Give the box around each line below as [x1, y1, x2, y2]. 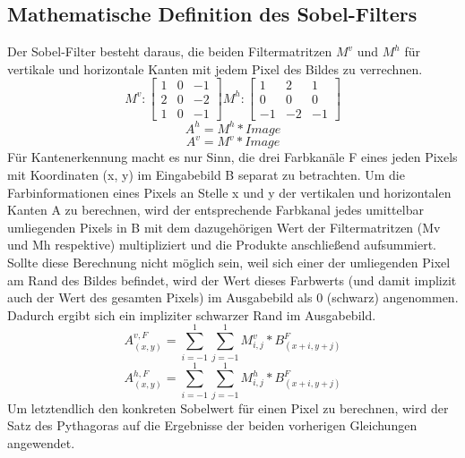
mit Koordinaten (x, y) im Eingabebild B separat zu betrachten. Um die [7, 165, 405, 184]
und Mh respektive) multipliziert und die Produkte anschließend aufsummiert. [7, 235, 436, 254]
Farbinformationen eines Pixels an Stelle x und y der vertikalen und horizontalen [7, 182, 452, 201]
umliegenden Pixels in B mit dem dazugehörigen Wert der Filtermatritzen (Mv [7, 217, 441, 236]
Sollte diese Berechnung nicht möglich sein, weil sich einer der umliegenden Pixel [7, 253, 451, 272]
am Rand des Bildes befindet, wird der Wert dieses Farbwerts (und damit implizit [7, 270, 457, 289]
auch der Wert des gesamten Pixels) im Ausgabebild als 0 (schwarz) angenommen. [7, 288, 459, 307]
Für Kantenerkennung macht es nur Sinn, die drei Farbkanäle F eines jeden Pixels [7, 148, 458, 166]
